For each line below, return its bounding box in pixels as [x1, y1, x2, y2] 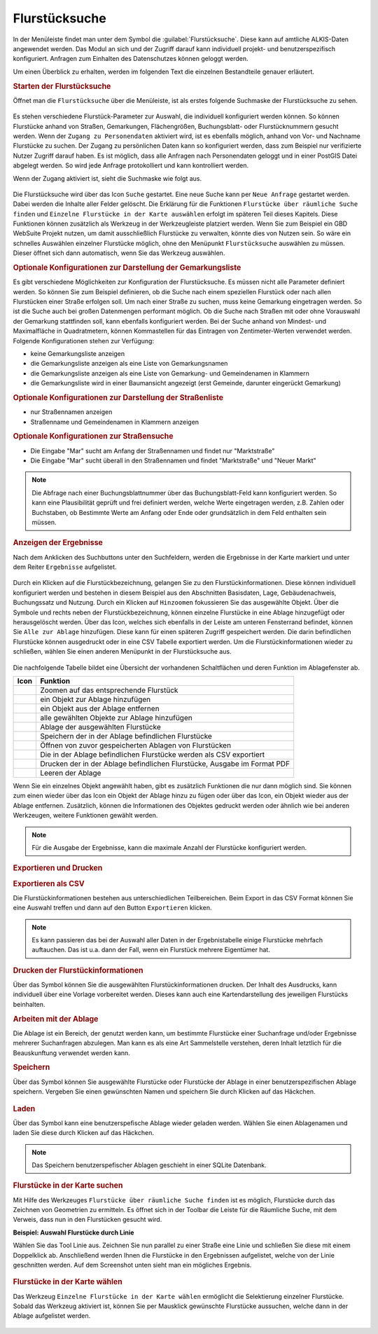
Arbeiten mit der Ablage [13, 1014, 99, 1024]
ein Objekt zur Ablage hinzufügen [39, 694, 151, 704]
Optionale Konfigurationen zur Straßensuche [13, 432, 174, 441]
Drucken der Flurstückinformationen [13, 965, 143, 975]
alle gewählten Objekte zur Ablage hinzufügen [39, 713, 192, 722]
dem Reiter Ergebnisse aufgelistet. [13, 563, 117, 571]
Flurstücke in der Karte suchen [13, 1181, 123, 1190]
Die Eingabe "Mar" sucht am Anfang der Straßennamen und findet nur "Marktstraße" [30, 446, 275, 455]
